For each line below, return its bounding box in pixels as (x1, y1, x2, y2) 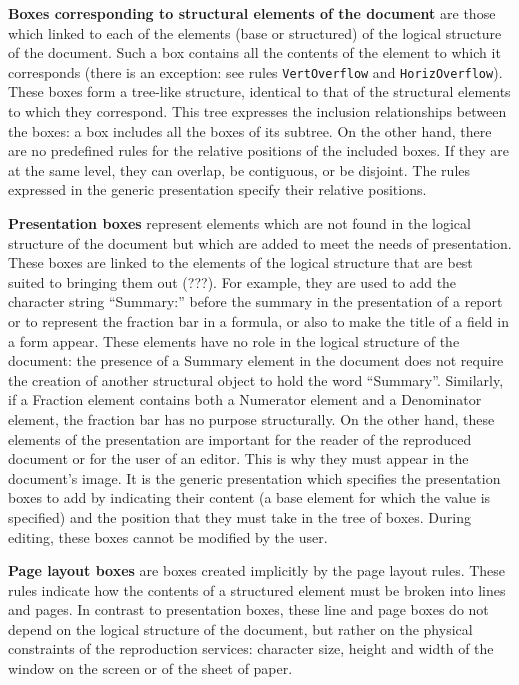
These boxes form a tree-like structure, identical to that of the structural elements (8, 81, 511, 102)
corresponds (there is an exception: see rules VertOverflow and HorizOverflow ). (8, 61, 503, 82)
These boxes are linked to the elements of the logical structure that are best (8, 252, 473, 273)
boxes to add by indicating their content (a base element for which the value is (8, 487, 491, 508)
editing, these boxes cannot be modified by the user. (8, 526, 328, 547)
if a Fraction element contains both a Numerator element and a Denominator (8, 389, 482, 410)
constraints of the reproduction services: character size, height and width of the (8, 638, 494, 659)
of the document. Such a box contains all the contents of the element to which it (8, 42, 501, 63)
